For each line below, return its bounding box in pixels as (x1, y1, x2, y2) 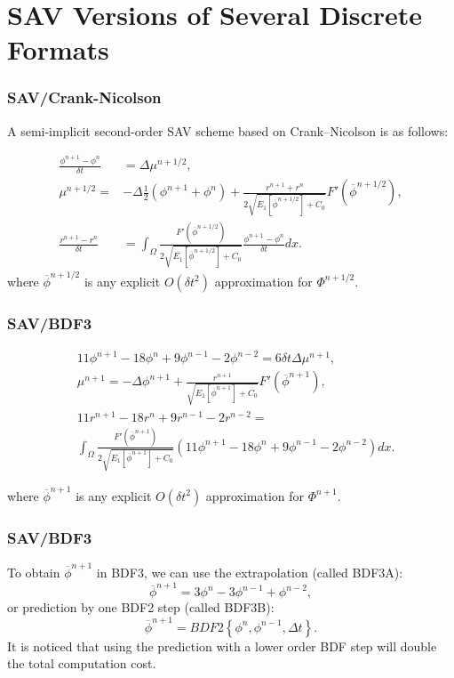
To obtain (7, 562, 60, 581)
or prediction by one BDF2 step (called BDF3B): (7, 598, 275, 617)
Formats (7, 31, 109, 68)
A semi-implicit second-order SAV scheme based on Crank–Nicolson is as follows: (7, 121, 449, 140)
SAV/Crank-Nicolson (7, 86, 162, 109)
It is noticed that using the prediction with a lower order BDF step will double (7, 636, 437, 655)
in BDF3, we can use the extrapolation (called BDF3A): (96, 562, 403, 581)
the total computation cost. (7, 654, 156, 673)
